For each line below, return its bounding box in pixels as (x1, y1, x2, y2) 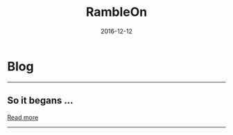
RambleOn (85, 4, 148, 20)
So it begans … (7, 95, 74, 107)
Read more (7, 113, 39, 121)
